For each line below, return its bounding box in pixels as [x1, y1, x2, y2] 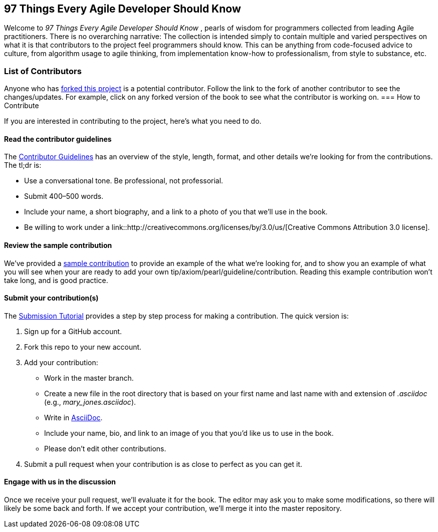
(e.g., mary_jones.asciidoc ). [44, 397, 136, 406]
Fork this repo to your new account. [24, 342, 142, 351]
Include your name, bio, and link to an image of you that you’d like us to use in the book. [44, 428, 334, 437]
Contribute [4, 101, 39, 110]
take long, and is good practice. [4, 276, 108, 285]
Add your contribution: [24, 358, 98, 367]
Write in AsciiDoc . [44, 413, 103, 422]
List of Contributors [4, 66, 82, 76]
